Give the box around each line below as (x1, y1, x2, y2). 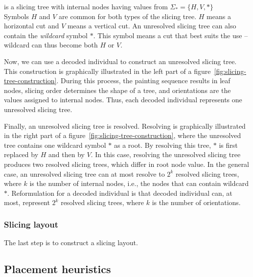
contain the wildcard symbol (4, 30, 88, 40)
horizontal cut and (4, 21, 59, 31)
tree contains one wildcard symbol (4, 139, 106, 150)
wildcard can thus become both (4, 40, 98, 50)
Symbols (4, 11, 29, 21)
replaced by (4, 149, 39, 160)
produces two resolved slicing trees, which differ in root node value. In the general (4, 159, 250, 169)
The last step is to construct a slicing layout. (4, 237, 138, 248)
